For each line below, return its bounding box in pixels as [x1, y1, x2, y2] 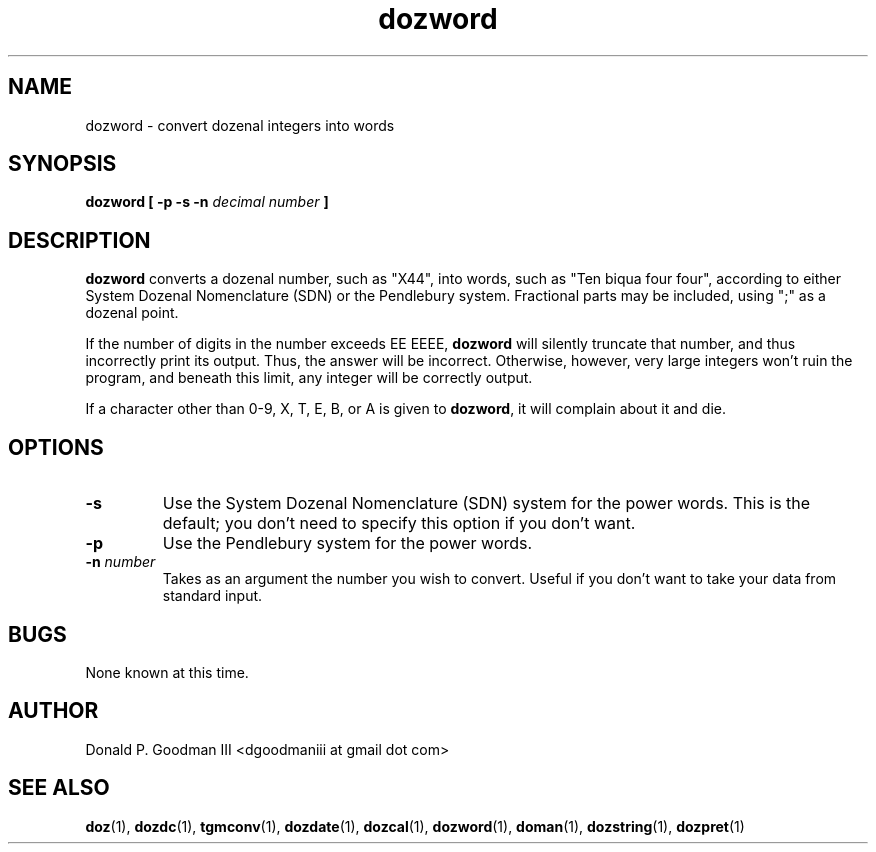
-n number [85, 553, 156, 571]
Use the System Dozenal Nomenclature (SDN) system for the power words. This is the [162, 493, 811, 514]
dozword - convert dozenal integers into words [85, 116, 395, 134]
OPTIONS [8, 434, 104, 460]
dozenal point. [85, 304, 179, 322]
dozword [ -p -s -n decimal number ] [85, 193, 329, 211]
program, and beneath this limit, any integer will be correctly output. [85, 369, 533, 387]
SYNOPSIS [8, 151, 117, 177]
